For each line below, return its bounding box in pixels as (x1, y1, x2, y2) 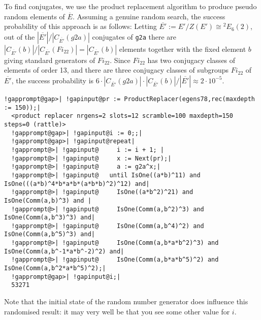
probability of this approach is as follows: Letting (4, 21, 157, 31)
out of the (4, 31, 35, 42)
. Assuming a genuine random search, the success (72, 11, 225, 21)
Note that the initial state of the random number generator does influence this (4, 296, 248, 307)
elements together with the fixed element (119, 43, 246, 54)
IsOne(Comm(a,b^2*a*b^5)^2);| (4, 265, 106, 272)
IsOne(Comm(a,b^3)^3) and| (4, 214, 95, 221)
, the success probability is (11, 75, 94, 85)
